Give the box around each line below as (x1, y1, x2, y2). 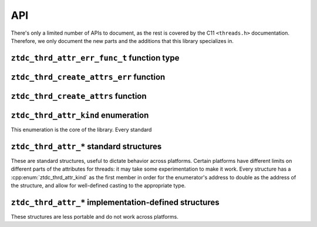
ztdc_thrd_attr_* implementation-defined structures (11, 197, 220, 207)
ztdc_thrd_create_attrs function (11, 91, 147, 101)
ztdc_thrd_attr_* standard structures (11, 141, 162, 151)
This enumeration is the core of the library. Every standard (11, 126, 152, 133)
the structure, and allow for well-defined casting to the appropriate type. (11, 182, 186, 189)
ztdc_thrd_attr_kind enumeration (11, 110, 149, 120)
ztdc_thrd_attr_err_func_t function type (11, 53, 180, 63)
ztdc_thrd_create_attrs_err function (11, 72, 166, 82)
